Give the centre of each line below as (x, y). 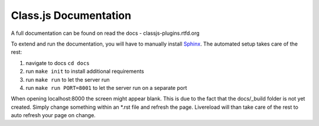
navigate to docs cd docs (58, 63)
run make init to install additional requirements (85, 72)
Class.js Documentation (71, 15)
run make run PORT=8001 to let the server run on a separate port (106, 88)
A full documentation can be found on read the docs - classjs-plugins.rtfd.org (105, 33)
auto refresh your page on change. (53, 115)
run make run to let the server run (68, 79)
